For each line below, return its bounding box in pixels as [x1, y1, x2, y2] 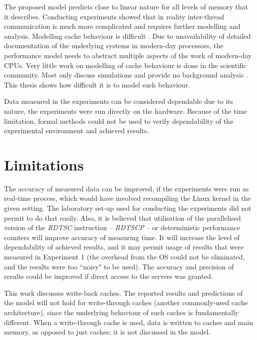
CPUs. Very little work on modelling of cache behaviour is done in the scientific [4, 60, 247, 70]
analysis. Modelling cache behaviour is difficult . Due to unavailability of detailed [4, 30, 251, 41]
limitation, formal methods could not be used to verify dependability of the [4, 115, 234, 126]
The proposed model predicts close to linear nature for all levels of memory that [4, 1, 248, 11]
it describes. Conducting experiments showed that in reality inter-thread [4, 11, 224, 21]
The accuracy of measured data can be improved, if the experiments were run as [4, 183, 249, 193]
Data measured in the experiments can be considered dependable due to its [4, 96, 234, 106]
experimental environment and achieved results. [4, 125, 149, 136]
